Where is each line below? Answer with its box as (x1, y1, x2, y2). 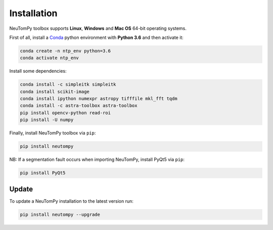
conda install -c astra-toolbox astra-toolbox (20, 103, 138, 109)
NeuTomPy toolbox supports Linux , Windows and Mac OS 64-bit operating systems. (9, 25, 187, 31)
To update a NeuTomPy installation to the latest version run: (9, 198, 134, 204)
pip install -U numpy (20, 117, 74, 123)
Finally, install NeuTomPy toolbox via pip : (9, 130, 96, 136)
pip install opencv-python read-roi (20, 110, 111, 116)
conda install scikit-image (20, 88, 89, 95)
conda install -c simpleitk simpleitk (20, 81, 116, 87)
